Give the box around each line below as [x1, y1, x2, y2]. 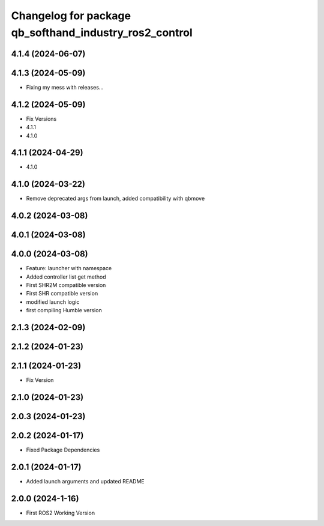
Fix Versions [26, 115, 57, 122]
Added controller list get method [26, 273, 106, 280]
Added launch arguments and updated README [26, 478, 145, 485]
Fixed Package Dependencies [26, 446, 100, 453]
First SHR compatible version [26, 290, 98, 297]
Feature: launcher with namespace [26, 265, 112, 272]
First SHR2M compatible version [26, 282, 106, 289]
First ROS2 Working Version [26, 509, 95, 516]
